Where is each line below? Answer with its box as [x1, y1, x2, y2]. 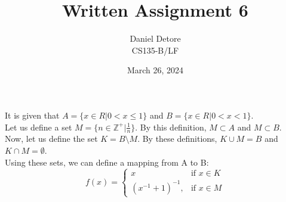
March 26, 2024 [127, 64, 184, 76]
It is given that [5, 108, 60, 121]
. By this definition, [135, 120, 207, 133]
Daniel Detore [130, 32, 181, 45]
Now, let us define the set [5, 132, 98, 145]
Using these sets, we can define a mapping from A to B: [5, 156, 209, 168]
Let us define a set [5, 120, 72, 133]
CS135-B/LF [131, 43, 179, 56]
